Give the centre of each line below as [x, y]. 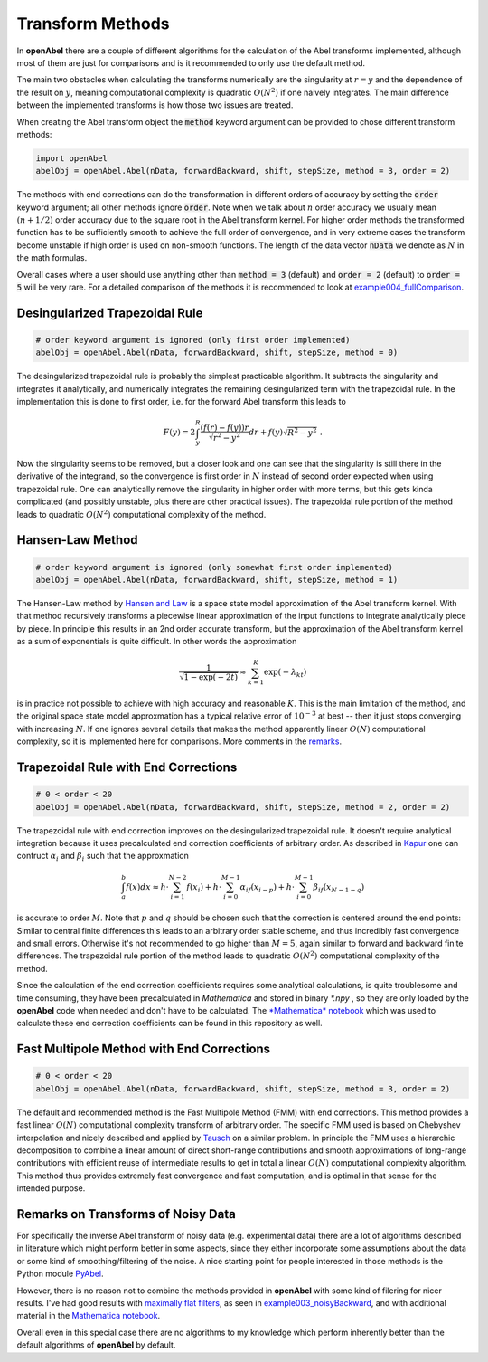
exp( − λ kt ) [285, 673]
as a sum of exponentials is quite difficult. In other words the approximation [157, 642]
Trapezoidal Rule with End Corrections [127, 768]
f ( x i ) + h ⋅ [204, 888]
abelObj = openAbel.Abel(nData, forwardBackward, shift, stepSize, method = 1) [217, 580]
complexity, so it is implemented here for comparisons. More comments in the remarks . [179, 741]
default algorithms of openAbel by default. [96, 1345]
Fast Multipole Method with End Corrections [144, 1049]
